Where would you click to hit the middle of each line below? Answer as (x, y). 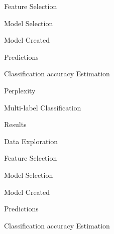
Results (15, 124)
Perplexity (20, 90)
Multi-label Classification (43, 107)
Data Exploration (31, 141)
